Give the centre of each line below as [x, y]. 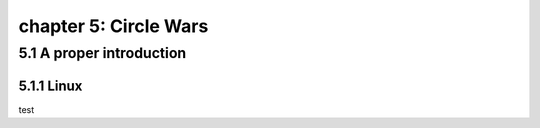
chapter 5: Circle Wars [113, 26]
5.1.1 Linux [50, 85]
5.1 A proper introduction [102, 53]
